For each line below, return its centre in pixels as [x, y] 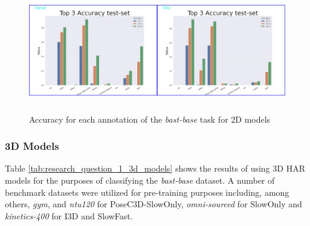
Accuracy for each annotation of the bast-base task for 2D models [150, 119]
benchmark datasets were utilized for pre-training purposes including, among [147, 192]
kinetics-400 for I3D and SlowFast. [69, 215]
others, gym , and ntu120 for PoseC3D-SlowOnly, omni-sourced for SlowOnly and [153, 204]
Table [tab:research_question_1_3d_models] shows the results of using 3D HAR [155, 168]
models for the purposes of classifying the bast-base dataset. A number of [140, 180]
